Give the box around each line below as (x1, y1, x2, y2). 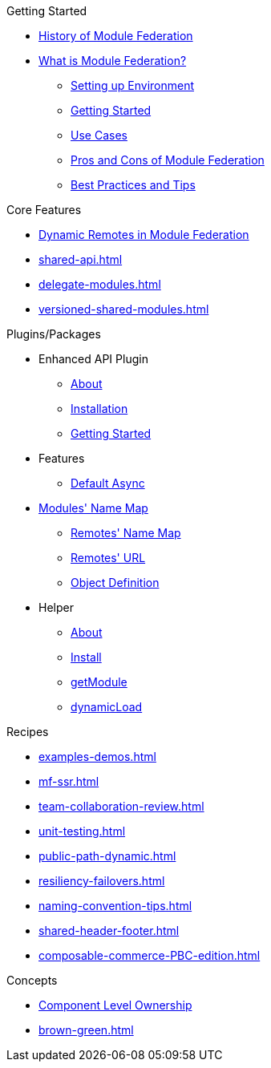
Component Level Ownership (38, 998, 192, 1012)
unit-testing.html (38, 824, 126, 838)
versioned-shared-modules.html (38, 302, 209, 316)
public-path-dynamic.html (38, 849, 176, 863)
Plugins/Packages (6, 327, 101, 341)
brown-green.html (38, 1023, 134, 1037)
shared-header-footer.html (38, 924, 180, 937)
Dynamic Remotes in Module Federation (38, 228, 249, 241)
